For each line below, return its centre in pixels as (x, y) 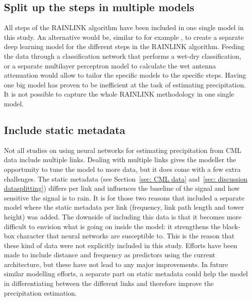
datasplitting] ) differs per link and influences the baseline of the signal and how (122, 188)
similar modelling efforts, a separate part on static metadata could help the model (126, 274)
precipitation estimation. (41, 293)
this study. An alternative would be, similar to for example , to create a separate (124, 37)
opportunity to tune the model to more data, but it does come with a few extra (122, 169)
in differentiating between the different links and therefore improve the (109, 283)
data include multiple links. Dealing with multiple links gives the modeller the (120, 159)
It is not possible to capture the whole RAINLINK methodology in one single (119, 94)
